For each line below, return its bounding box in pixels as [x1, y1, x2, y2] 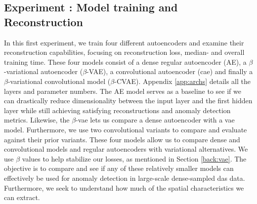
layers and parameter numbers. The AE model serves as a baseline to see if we [4, 85, 241, 96]
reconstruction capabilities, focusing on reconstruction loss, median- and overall [4, 47, 245, 57]
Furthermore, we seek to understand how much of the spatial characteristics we [4, 182, 244, 193]
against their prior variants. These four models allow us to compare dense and [4, 134, 240, 144]
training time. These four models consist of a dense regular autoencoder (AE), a [4, 56, 247, 67]
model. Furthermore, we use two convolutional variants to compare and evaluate [4, 124, 247, 134]
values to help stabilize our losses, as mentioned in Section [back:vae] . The [22, 153, 247, 163]
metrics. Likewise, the [4, 115, 70, 125]
